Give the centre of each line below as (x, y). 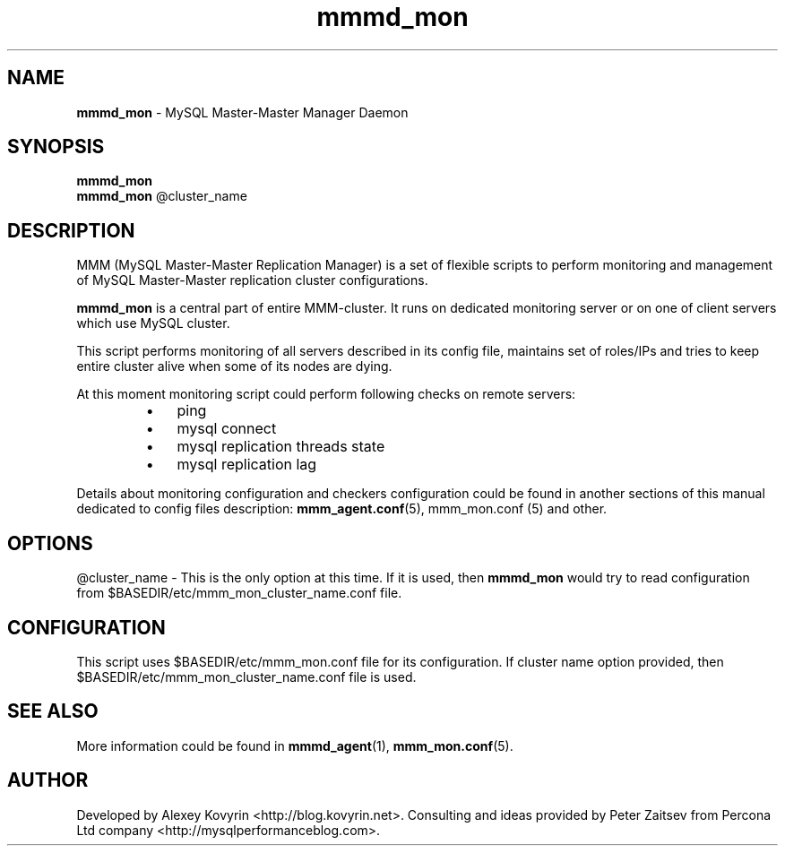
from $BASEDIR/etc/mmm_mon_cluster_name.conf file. (239, 593)
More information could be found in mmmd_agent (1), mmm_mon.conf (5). (295, 745)
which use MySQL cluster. (153, 323)
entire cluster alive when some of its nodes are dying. (234, 366)
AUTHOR (48, 780)
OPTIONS (50, 543)
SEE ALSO (53, 711)
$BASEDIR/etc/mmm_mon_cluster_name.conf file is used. (246, 676)
